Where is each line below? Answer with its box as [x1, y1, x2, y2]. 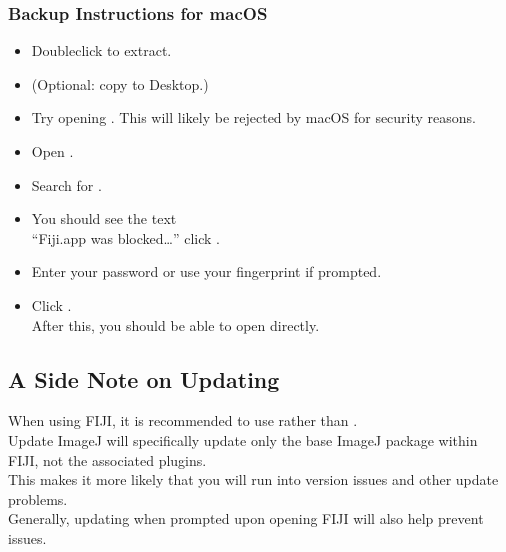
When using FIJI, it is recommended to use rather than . [8, 410, 358, 431]
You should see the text [31, 208, 177, 229]
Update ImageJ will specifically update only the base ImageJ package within [8, 429, 478, 450]
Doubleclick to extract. [31, 40, 172, 61]
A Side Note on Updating [8, 363, 280, 394]
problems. [8, 488, 68, 509]
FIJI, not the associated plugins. [8, 449, 207, 470]
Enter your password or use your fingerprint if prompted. [31, 261, 382, 282]
